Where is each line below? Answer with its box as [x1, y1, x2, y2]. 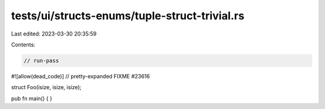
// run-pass [23, 57, 60, 64]
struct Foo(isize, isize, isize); [11, 84, 82, 91]
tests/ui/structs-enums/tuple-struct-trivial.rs [11, 9, 245, 22]
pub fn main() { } [11, 95, 52, 102]
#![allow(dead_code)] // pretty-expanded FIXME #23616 [11, 72, 150, 79]
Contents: [11, 41, 36, 48]
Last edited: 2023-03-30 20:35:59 [11, 30, 97, 37]
